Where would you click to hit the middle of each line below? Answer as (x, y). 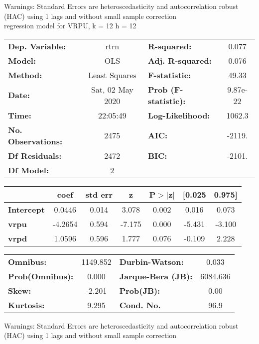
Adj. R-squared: (180, 60)
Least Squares (112, 75)
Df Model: (28, 170)
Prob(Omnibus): (41, 276)
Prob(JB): (140, 290)
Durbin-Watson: (151, 261)
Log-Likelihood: (179, 115)
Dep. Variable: (37, 46)
